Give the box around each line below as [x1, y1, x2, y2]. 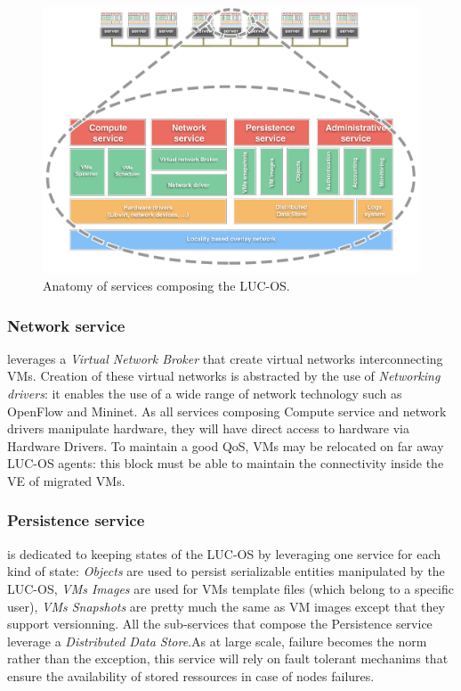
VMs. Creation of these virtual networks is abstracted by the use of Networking [7, 366, 441, 385]
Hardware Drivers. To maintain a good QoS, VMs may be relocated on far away [7, 436, 444, 455]
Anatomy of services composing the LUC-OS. [43, 276, 290, 294]
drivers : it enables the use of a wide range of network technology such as [7, 384, 402, 402]
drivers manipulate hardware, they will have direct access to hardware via [7, 419, 409, 438]
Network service [7, 314, 125, 336]
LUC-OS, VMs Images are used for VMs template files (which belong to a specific [7, 579, 454, 597]
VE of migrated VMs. [7, 471, 125, 489]
